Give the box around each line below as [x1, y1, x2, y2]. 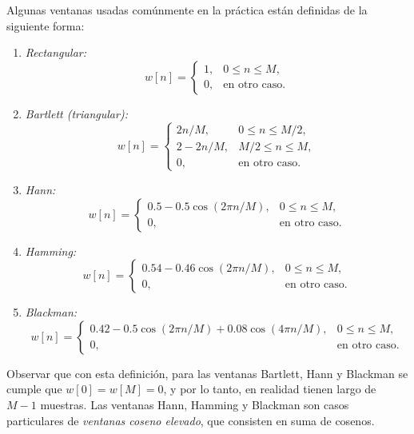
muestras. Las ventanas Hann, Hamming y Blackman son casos [40, 396, 349, 412]
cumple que [6, 380, 62, 397]
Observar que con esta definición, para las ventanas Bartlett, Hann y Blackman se [6, 364, 408, 381]
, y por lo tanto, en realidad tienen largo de [163, 380, 376, 397]
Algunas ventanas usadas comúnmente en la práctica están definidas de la [6, 2, 368, 18]
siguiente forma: [6, 17, 85, 34]
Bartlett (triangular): [25, 105, 128, 121]
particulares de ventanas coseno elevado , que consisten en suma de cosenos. [6, 412, 375, 428]
